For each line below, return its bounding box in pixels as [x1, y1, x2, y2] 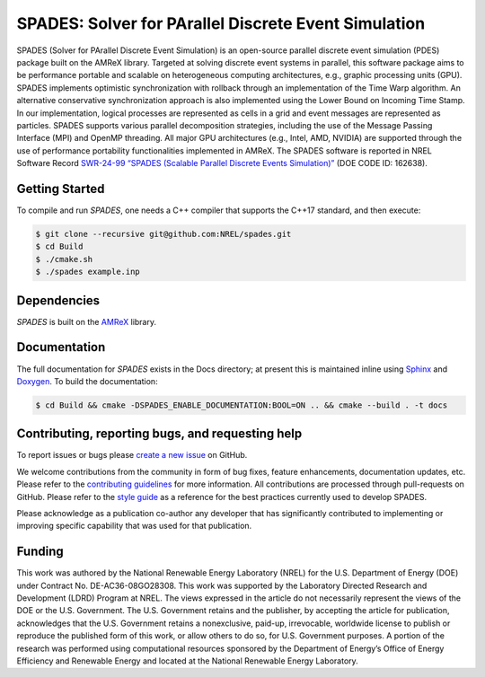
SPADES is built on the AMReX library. [16, 316, 157, 327]
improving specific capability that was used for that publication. [16, 521, 252, 532]
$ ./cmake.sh [35, 254, 93, 264]
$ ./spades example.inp [35, 267, 141, 277]
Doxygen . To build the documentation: [16, 375, 158, 386]
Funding [16, 544, 65, 559]
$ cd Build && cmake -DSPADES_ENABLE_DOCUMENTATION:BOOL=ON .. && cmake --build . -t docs [35, 400, 448, 410]
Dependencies [16, 293, 101, 308]
